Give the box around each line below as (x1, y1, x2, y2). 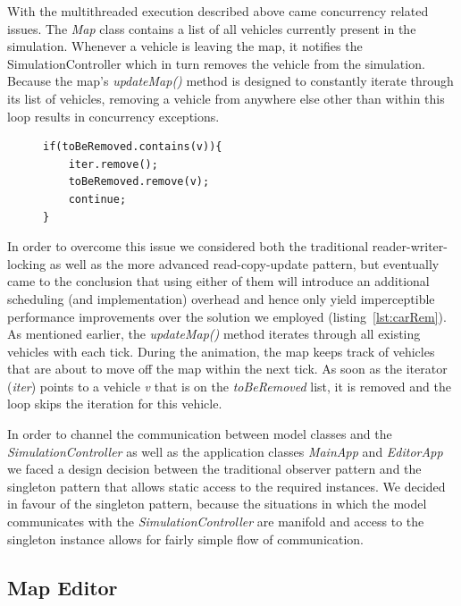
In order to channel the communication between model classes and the (7, 425, 392, 443)
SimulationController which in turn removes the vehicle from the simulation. (7, 54, 425, 72)
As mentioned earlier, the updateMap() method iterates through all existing (7, 324, 421, 343)
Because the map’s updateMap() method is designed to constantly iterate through (7, 72, 454, 90)
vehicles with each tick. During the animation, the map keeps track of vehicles (7, 341, 435, 360)
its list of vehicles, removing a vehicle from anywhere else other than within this (7, 88, 445, 107)
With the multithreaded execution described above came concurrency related (7, 2, 429, 20)
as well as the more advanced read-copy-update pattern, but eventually (49, 254, 440, 273)
